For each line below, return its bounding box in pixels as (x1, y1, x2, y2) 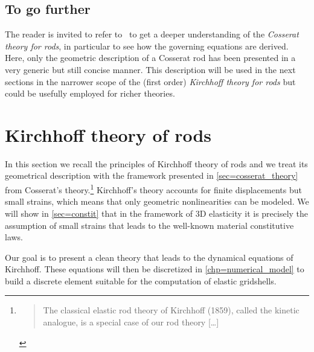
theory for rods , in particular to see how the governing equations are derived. (5, 39, 289, 52)
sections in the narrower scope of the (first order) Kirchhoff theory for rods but (5, 75, 296, 88)
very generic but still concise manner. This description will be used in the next (5, 63, 296, 75)
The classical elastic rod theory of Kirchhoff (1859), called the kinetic (43, 304, 300, 316)
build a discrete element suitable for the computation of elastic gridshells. (5, 274, 277, 287)
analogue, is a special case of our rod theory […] (43, 316, 219, 328)
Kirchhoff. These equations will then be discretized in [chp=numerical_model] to (5, 263, 304, 275)
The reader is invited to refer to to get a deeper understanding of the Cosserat (5, 28, 299, 40)
